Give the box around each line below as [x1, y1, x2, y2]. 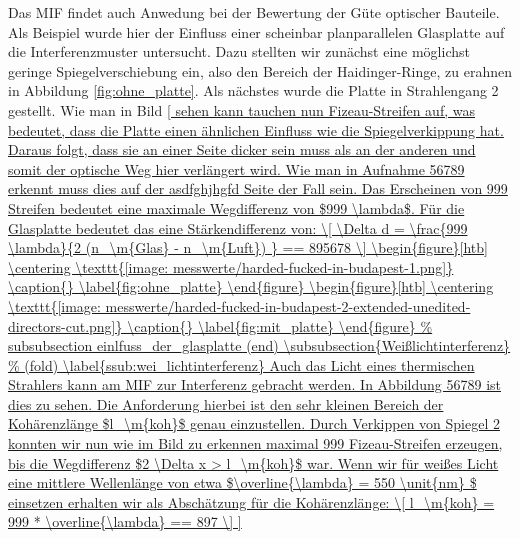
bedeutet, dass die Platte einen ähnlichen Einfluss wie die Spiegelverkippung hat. [8, 119, 504, 140]
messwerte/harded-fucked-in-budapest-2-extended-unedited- [105, 295, 471, 316]
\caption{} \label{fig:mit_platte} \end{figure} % [127, 315, 433, 336]
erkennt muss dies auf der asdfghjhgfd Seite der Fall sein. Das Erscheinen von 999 [8, 178, 508, 199]
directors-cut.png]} [8, 315, 123, 336]
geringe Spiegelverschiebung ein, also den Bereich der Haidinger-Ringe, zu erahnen [8, 60, 512, 81]
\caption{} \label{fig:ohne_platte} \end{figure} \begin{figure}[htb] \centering [8, 276, 494, 297]
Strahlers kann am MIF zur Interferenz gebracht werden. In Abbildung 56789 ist [8, 374, 501, 395]
